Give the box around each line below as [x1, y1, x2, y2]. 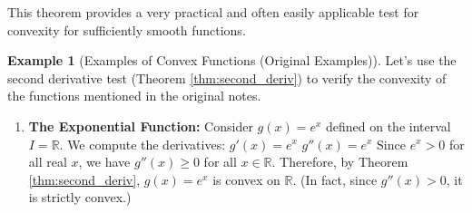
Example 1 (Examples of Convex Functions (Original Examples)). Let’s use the [7, 51, 457, 70]
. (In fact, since [292, 169, 378, 189]
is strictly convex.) [28, 188, 132, 207]
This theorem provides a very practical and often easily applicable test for [7, 3, 419, 21]
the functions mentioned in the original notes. [7, 86, 261, 105]
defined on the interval [325, 116, 451, 135]
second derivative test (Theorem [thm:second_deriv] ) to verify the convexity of [7, 68, 447, 87]
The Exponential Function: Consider [28, 116, 253, 135]
